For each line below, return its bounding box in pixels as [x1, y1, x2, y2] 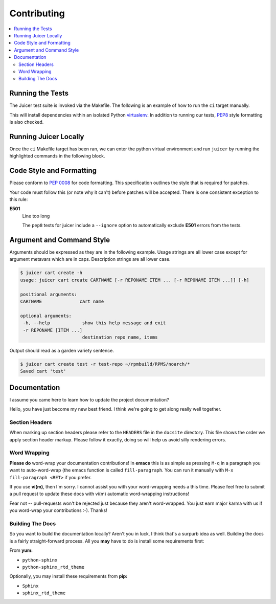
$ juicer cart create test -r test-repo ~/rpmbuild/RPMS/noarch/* [20, 361, 190, 367]
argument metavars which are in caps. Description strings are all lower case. [9, 256, 171, 262]
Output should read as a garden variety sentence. [9, 347, 114, 353]
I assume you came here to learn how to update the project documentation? [9, 396, 169, 402]
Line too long [22, 213, 50, 219]
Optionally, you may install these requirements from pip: [9, 573, 128, 579]
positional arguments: [20, 292, 77, 297]
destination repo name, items [82, 334, 158, 340]
